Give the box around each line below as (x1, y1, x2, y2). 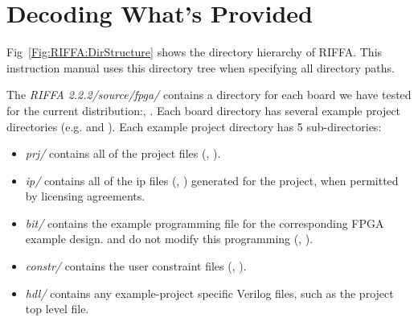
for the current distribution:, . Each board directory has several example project (6, 101, 401, 118)
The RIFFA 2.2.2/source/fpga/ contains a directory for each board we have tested (6, 86, 412, 103)
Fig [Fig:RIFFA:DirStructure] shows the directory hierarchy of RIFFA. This (6, 43, 383, 60)
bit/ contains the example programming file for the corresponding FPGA (25, 214, 384, 231)
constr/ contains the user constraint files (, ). (25, 258, 247, 275)
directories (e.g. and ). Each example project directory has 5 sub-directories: (6, 118, 382, 134)
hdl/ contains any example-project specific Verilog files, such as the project (25, 284, 394, 301)
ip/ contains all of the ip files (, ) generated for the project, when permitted (25, 171, 399, 188)
